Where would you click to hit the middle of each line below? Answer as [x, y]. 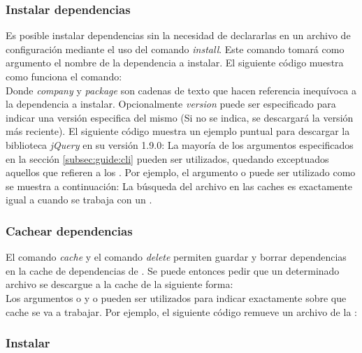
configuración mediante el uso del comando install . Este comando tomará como [175, 49]
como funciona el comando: [64, 76]
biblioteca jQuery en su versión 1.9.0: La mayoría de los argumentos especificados [180, 144]
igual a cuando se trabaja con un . [79, 200]
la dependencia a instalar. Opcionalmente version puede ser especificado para [171, 104]
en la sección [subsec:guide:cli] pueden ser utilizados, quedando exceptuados [167, 158]
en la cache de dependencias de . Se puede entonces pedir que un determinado [173, 270]
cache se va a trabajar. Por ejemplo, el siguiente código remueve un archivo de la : [181, 311]
